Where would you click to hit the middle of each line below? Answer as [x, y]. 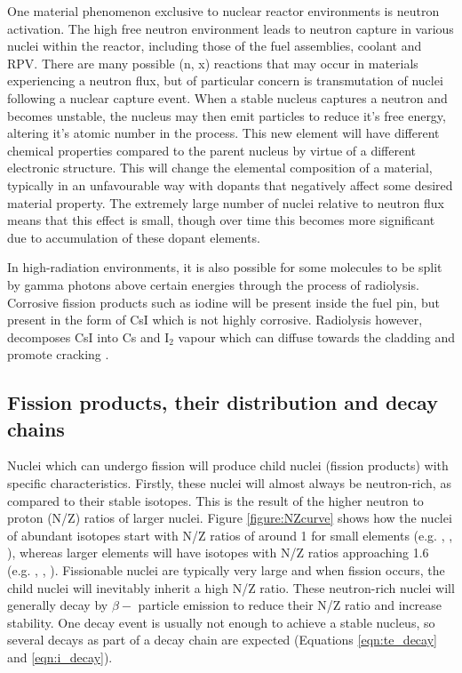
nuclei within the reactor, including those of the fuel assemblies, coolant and [215, 46]
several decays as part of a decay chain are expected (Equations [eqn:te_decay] [222, 640]
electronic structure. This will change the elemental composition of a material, [220, 168]
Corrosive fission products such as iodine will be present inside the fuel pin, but [223, 302]
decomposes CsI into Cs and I [88, 336]
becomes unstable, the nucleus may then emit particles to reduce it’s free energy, [227, 115]
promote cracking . [58, 354]
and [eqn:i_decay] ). [60, 657]
